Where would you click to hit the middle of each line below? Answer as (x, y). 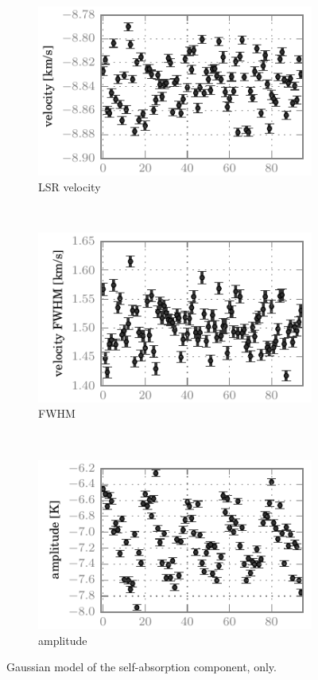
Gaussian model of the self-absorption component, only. (142, 667)
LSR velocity (70, 187)
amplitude (63, 640)
